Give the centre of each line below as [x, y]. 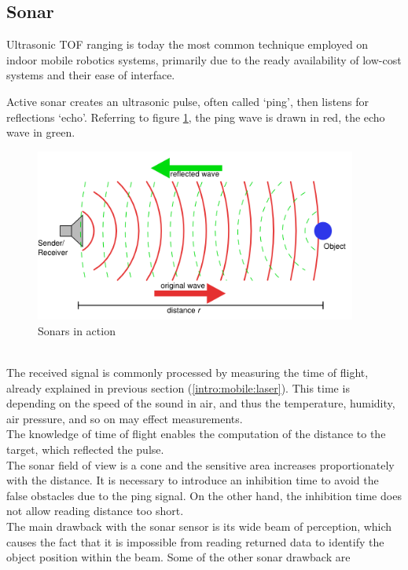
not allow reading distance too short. [95, 511]
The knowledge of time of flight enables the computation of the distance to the [196, 434]
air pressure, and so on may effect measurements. [125, 418]
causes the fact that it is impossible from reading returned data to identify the [195, 541]
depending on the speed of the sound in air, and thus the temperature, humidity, [201, 403]
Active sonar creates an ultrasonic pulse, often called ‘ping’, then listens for [188, 101]
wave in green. [41, 132]
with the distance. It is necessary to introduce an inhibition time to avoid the [193, 480]
